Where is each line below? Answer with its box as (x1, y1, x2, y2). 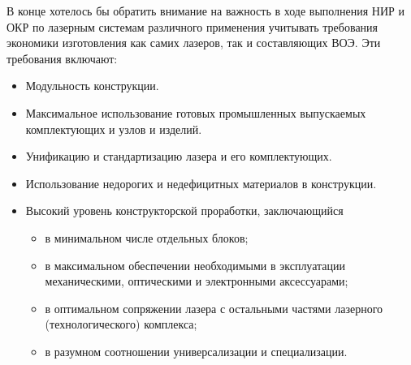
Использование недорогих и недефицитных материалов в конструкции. (25, 174, 377, 191)
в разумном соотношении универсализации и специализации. (45, 342, 348, 359)
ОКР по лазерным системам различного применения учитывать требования (6, 18, 379, 35)
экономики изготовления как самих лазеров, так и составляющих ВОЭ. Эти (6, 34, 381, 51)
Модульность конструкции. (25, 77, 159, 94)
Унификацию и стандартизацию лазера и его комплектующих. (25, 148, 332, 165)
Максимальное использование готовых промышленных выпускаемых (25, 104, 366, 121)
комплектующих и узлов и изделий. (25, 120, 202, 137)
